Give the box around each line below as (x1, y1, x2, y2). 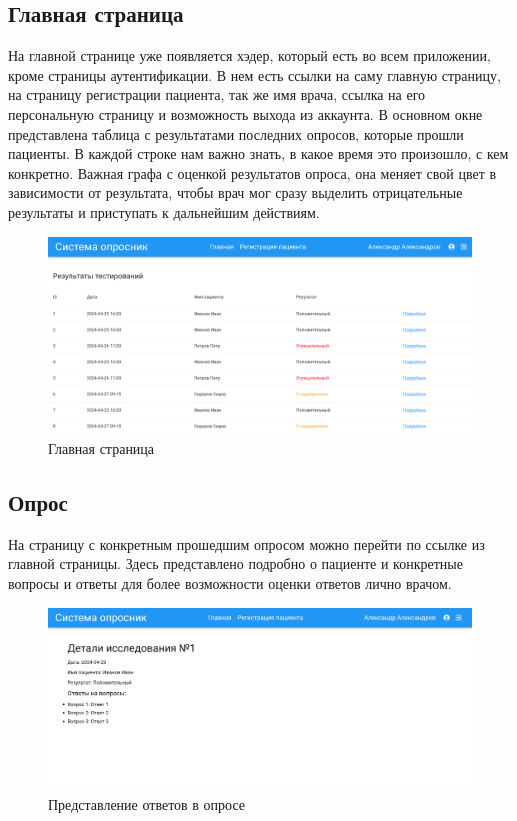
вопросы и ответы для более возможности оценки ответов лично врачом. (8, 573, 452, 594)
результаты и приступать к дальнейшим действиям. (8, 201, 320, 222)
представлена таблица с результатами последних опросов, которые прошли (8, 123, 464, 144)
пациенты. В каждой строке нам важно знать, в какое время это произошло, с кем (8, 143, 509, 164)
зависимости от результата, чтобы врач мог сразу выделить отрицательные (8, 182, 463, 203)
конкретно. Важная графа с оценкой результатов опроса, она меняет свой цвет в (8, 162, 497, 183)
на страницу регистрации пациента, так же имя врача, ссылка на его (8, 84, 426, 105)
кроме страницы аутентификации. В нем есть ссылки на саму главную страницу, (8, 64, 501, 85)
